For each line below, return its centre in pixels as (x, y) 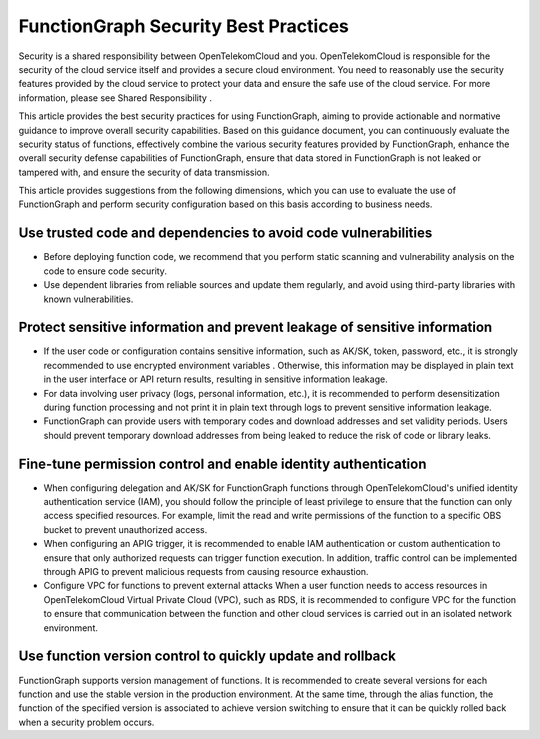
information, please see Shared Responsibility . (115, 97)
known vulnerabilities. (88, 299)
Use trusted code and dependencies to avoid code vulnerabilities (225, 233)
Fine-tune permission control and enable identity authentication (222, 463)
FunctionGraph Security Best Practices (184, 26)
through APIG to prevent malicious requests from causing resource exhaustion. (206, 572)
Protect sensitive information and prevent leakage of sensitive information (255, 327)
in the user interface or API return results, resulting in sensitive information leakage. (216, 379)
